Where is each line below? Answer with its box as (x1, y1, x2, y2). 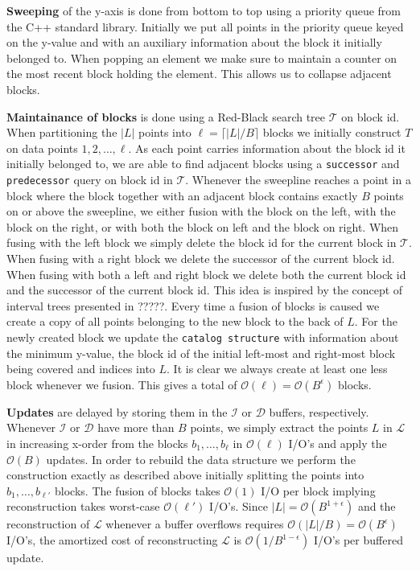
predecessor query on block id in (6, 171, 173, 187)
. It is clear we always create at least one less (167, 360, 388, 377)
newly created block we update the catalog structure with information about (6, 329, 399, 345)
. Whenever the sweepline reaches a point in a (185, 171, 411, 187)
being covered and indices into (6, 360, 155, 377)
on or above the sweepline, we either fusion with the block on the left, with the (6, 203, 396, 220)
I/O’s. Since (209, 498, 268, 515)
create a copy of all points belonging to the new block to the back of (6, 313, 344, 330)
